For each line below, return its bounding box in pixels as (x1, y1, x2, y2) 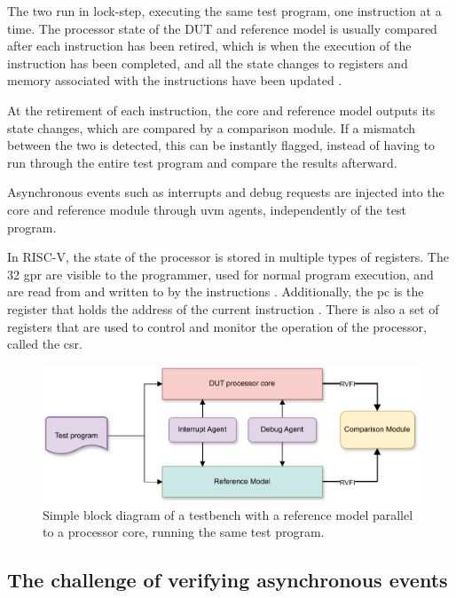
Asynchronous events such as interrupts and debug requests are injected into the (7, 183, 444, 201)
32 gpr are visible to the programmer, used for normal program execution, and (7, 264, 434, 283)
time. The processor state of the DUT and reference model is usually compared (7, 19, 437, 37)
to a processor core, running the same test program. (43, 523, 325, 541)
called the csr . (7, 334, 83, 353)
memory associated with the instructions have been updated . (7, 71, 342, 90)
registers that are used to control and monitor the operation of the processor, (7, 317, 427, 335)
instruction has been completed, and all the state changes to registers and (7, 53, 408, 72)
